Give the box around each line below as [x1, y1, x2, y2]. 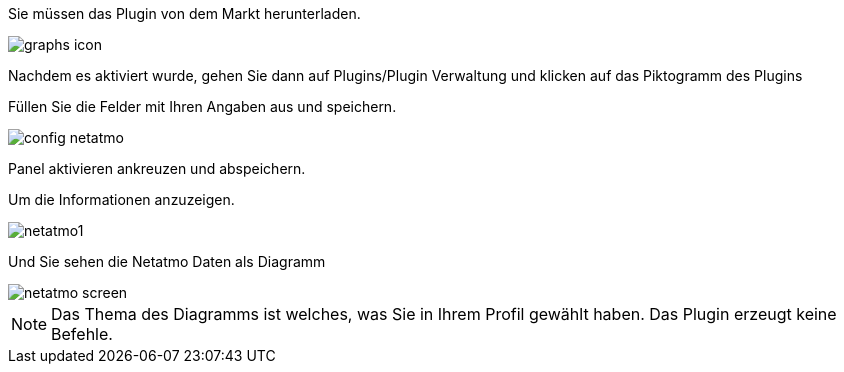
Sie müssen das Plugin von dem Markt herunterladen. [8, 5, 361, 22]
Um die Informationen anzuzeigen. [8, 191, 235, 208]
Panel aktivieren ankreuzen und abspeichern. [8, 160, 306, 177]
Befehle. [51, 324, 113, 344]
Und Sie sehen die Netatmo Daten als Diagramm [8, 253, 326, 270]
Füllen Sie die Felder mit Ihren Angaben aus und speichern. [8, 98, 397, 115]
